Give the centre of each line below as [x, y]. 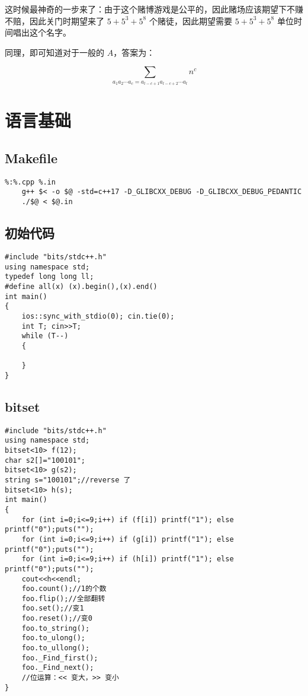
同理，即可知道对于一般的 [54, 52]
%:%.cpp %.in [30, 182]
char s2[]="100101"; [45, 460]
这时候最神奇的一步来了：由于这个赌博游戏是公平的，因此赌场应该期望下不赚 [154, 9]
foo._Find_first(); [60, 658]
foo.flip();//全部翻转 [63, 598]
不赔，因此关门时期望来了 [54, 20]
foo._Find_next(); [58, 668]
